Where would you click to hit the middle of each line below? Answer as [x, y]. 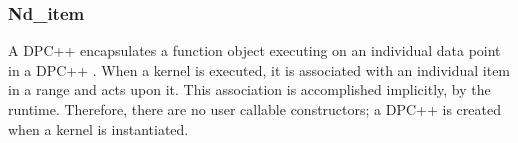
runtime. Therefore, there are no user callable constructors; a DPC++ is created [254, 109]
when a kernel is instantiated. [98, 128]
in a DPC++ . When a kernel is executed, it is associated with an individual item [259, 69]
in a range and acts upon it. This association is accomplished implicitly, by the [249, 89]
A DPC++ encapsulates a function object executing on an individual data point [254, 50]
